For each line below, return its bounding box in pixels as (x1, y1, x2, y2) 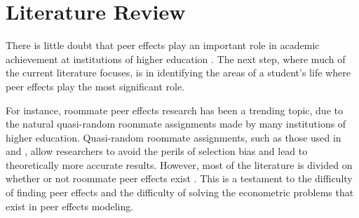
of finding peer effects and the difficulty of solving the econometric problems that (6, 185, 354, 200)
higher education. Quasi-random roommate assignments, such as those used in (6, 130, 341, 144)
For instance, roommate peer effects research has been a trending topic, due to (6, 102, 343, 117)
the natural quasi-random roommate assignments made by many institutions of (6, 116, 346, 131)
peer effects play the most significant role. (6, 79, 184, 93)
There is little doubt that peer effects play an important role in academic (6, 38, 320, 53)
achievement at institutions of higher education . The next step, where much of (6, 51, 346, 66)
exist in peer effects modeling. (6, 198, 134, 213)
